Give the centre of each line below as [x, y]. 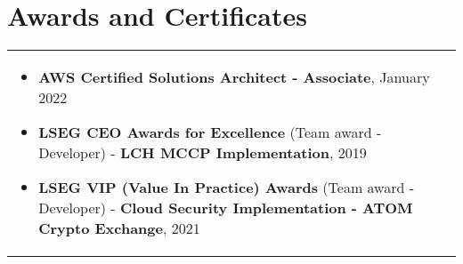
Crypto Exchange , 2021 [119, 228]
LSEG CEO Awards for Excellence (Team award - [210, 132]
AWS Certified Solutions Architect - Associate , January [234, 77]
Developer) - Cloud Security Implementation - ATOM [226, 208]
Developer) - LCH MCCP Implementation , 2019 [203, 153]
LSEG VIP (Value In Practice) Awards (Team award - [227, 188]
